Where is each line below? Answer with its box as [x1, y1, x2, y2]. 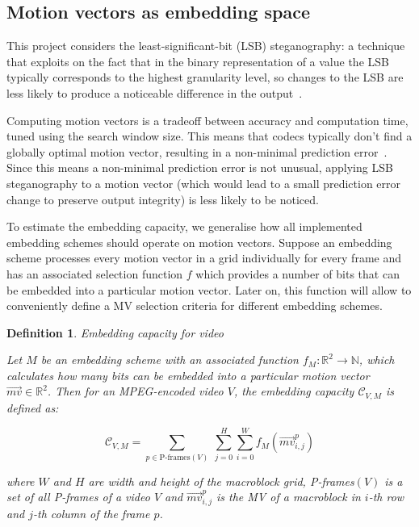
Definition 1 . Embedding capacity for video [6, 324, 224, 341]
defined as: [6, 399, 59, 416]
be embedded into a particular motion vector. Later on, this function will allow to [6, 281, 412, 298]
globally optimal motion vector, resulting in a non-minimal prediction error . [6, 143, 388, 160]
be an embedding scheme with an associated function [40, 351, 299, 368]
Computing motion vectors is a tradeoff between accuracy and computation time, [6, 111, 409, 128]
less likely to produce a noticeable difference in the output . [6, 84, 303, 101]
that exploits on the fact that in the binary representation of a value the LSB [6, 52, 389, 69]
